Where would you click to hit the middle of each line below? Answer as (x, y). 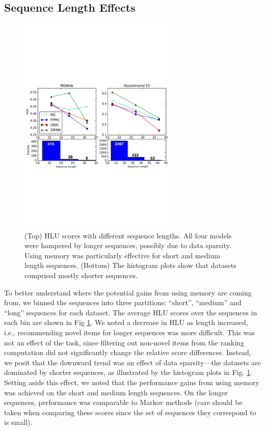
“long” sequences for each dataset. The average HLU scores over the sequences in (131, 312)
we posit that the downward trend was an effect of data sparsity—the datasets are (132, 362)
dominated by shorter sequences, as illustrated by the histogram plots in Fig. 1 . (128, 372)
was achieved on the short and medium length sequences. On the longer (116, 392)
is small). (18, 422)
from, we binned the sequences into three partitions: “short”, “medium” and (123, 302)
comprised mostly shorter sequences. (81, 275)
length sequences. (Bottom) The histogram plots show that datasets (130, 265)
